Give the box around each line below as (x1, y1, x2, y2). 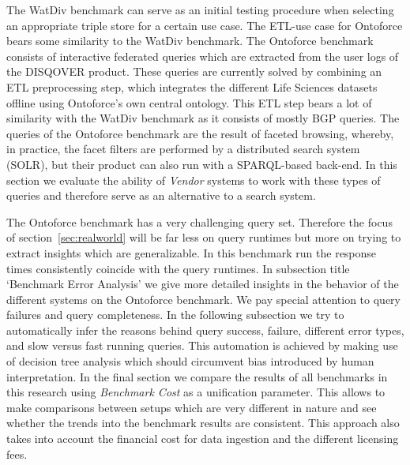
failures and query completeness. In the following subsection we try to (6, 306, 344, 323)
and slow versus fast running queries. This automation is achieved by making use (6, 337, 398, 354)
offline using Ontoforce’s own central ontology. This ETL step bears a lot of (6, 94, 372, 111)
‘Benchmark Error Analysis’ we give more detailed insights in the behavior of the (6, 276, 399, 292)
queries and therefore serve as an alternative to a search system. (6, 187, 316, 204)
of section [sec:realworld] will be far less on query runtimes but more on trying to (6, 229, 401, 246)
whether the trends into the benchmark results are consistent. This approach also (6, 414, 400, 431)
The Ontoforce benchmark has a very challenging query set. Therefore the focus (6, 213, 393, 230)
